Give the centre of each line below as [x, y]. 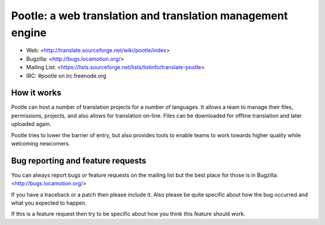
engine [29, 32]
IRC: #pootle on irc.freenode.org [66, 76]
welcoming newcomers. [41, 143]
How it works [36, 93]
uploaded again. [31, 124]
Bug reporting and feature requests [79, 160]
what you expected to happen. [49, 203]
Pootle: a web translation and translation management [150, 16]
